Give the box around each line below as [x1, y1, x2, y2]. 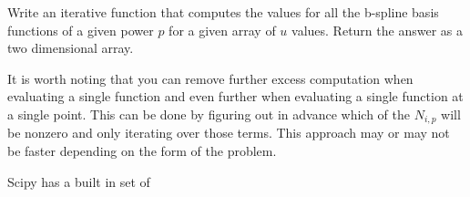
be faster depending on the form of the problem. [7, 141, 277, 161]
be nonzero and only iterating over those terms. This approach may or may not [7, 123, 450, 142]
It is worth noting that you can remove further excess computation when [7, 68, 414, 88]
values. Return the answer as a [291, 20, 463, 39]
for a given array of [169, 20, 276, 39]
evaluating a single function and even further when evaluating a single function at [7, 87, 464, 106]
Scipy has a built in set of [7, 171, 150, 191]
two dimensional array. [7, 38, 134, 57]
